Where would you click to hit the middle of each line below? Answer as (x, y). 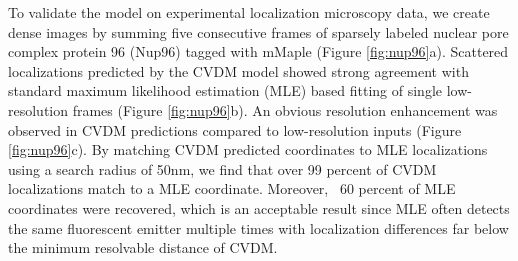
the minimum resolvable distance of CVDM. (143, 247)
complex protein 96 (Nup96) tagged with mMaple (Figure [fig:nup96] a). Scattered (258, 51)
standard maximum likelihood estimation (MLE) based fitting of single (225, 90)
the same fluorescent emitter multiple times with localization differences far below (258, 227)
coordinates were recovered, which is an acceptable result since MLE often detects (259, 207)
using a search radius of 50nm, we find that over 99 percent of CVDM (222, 168)
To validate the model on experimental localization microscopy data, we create (249, 12)
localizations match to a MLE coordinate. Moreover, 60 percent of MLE (232, 188)
